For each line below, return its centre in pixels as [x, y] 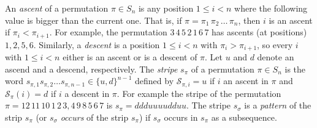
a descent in [87, 93]
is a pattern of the [278, 105]
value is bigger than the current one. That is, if [94, 20]
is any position [166, 8]
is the [295, 69]
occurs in [181, 117]
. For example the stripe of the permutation [199, 93]
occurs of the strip [94, 117]
